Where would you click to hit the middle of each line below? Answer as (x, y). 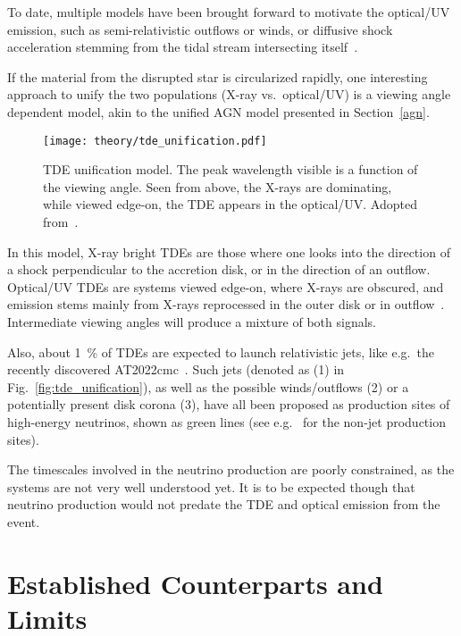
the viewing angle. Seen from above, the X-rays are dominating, (218, 186)
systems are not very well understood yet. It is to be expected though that (211, 486)
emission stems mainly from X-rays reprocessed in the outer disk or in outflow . (226, 304)
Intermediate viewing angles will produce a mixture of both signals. (192, 321)
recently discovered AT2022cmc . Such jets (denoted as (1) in (176, 369)
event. (24, 521)
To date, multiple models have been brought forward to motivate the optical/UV (229, 12)
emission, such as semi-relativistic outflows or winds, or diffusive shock (200, 29)
